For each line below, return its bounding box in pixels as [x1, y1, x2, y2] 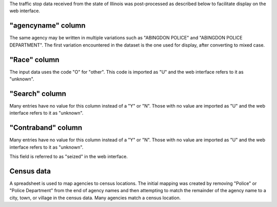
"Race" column [9, 55, 60, 64]
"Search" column [9, 89, 67, 98]
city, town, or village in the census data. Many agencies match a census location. [9, 195, 181, 201]
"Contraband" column [9, 123, 82, 132]
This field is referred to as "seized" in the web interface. [9, 153, 128, 159]
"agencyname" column [9, 21, 86, 30]
